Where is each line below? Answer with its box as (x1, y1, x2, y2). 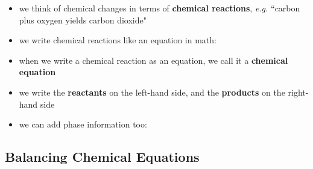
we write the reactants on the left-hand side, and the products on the (19, 85, 285, 98)
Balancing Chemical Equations (5, 147, 200, 166)
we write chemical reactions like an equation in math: (19, 34, 217, 46)
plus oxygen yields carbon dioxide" (19, 13, 147, 26)
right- (288, 85, 309, 98)
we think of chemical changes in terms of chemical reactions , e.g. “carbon (19, 2, 300, 14)
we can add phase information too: (19, 118, 147, 131)
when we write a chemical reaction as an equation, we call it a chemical (19, 54, 288, 66)
